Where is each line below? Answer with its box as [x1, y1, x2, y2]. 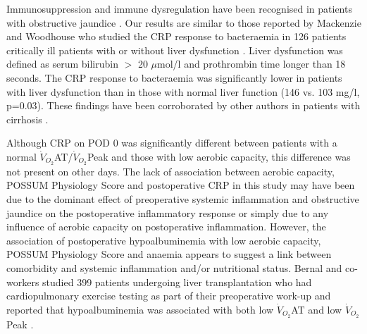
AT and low [291, 302, 342, 316]
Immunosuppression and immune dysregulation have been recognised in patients [6, 1, 352, 16]
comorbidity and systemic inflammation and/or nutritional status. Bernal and [6, 260, 342, 275]
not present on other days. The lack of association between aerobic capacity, [6, 163, 335, 178]
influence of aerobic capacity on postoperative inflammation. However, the [6, 219, 326, 234]
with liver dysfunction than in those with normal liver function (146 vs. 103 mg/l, [6, 84, 360, 99]
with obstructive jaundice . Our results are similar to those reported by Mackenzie [6, 15, 361, 30]
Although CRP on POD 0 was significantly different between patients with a [6, 135, 337, 150]
